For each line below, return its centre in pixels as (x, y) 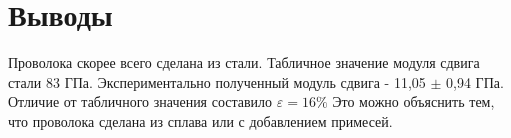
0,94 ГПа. (475, 81)
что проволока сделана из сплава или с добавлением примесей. (200, 120)
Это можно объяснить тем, (413, 101)
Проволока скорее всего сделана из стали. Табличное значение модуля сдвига (244, 62)
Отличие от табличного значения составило (140, 101)
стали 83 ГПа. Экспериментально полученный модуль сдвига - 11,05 (217, 81)
